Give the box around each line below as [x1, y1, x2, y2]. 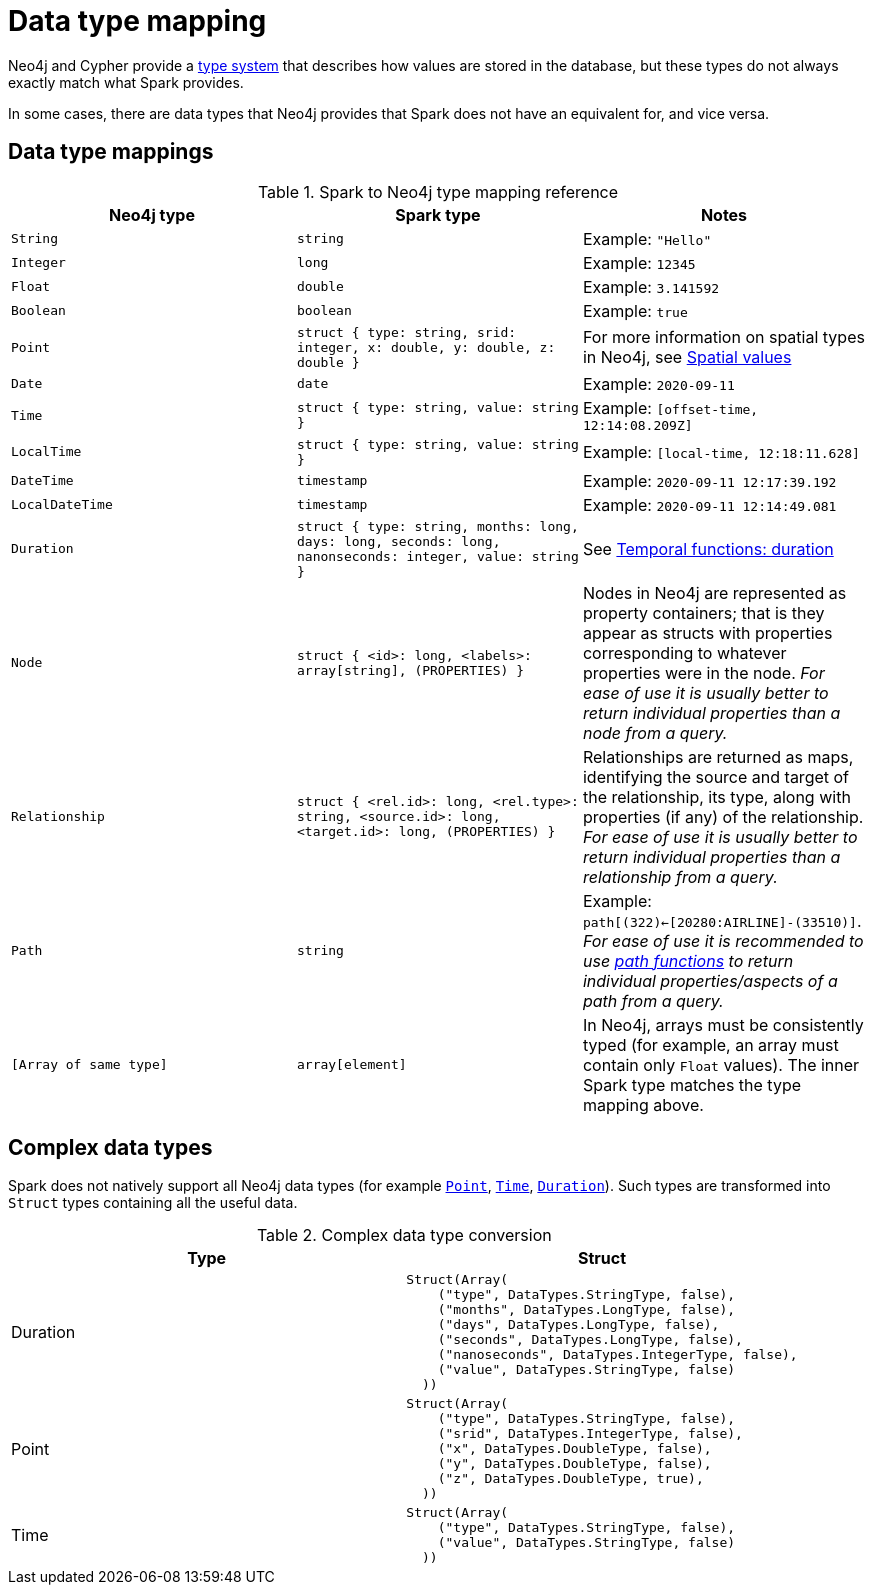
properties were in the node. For [582, 662, 825, 683]
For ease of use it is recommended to [582, 930, 864, 951]
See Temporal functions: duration [582, 538, 834, 559]
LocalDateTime [11, 497, 113, 513]
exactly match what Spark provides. [8, 73, 244, 91]
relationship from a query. [582, 866, 778, 887]
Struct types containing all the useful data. [8, 1194, 298, 1212]
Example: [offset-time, [582, 397, 759, 418]
